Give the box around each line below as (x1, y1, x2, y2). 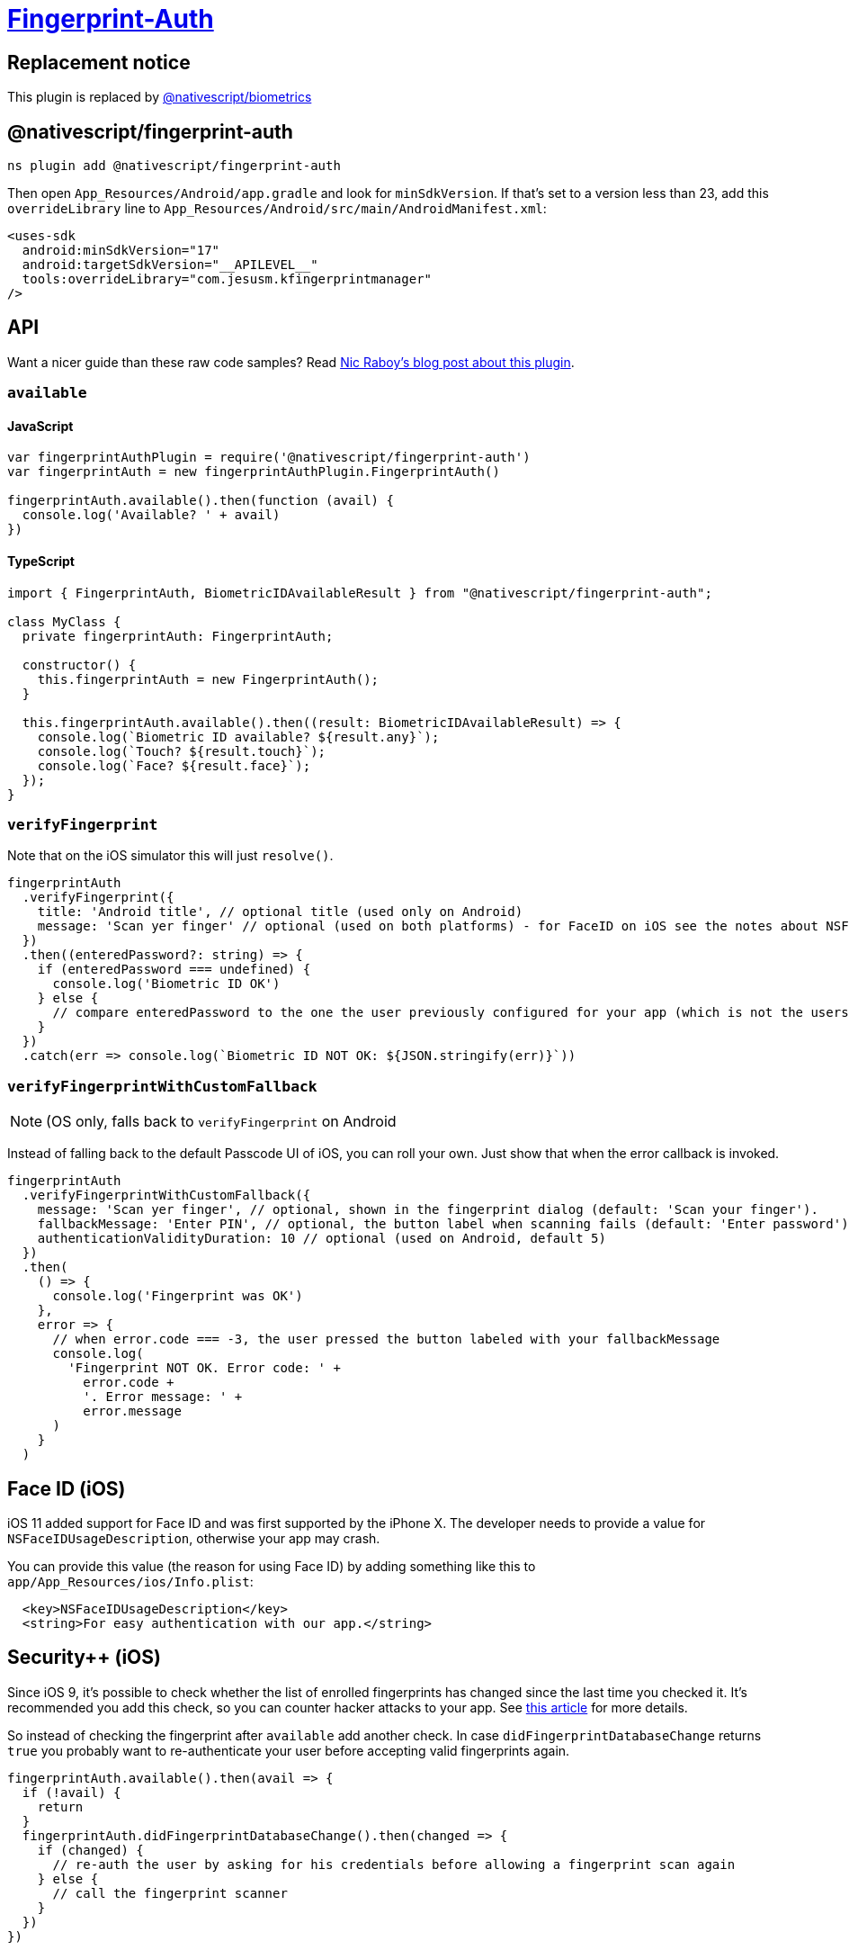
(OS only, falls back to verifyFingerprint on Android (46, 1112, 397, 1131)
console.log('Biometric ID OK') (52, 976, 281, 992)
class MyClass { (7, 614, 121, 629)
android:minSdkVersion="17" (22, 243, 220, 258)
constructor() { (22, 657, 137, 672)
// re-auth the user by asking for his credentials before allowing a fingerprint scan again (52, 1856, 736, 1872)
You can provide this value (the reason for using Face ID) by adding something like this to (7, 1559, 536, 1575)
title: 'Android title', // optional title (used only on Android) (37, 904, 523, 920)
